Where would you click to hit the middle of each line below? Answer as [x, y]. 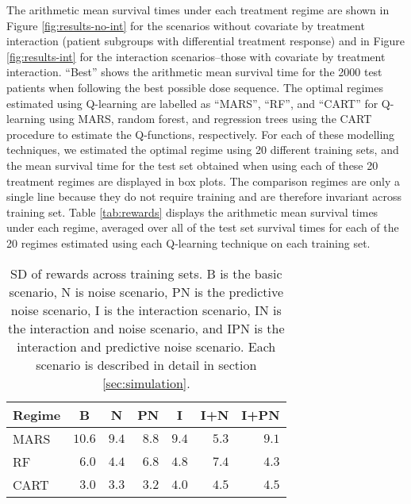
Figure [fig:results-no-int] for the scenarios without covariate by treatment [186, 25]
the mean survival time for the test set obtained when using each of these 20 [192, 165]
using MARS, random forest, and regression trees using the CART [210, 119]
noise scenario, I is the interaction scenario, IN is [146, 310]
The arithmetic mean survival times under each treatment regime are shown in [198, 10]
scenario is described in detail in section [146, 364]
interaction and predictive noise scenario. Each [146, 346]
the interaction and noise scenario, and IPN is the [146, 328]
